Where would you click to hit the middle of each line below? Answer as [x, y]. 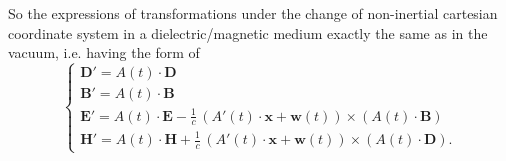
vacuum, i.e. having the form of [104, 52]
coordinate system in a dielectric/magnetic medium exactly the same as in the [248, 32]
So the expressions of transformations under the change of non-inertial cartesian [253, 13]
